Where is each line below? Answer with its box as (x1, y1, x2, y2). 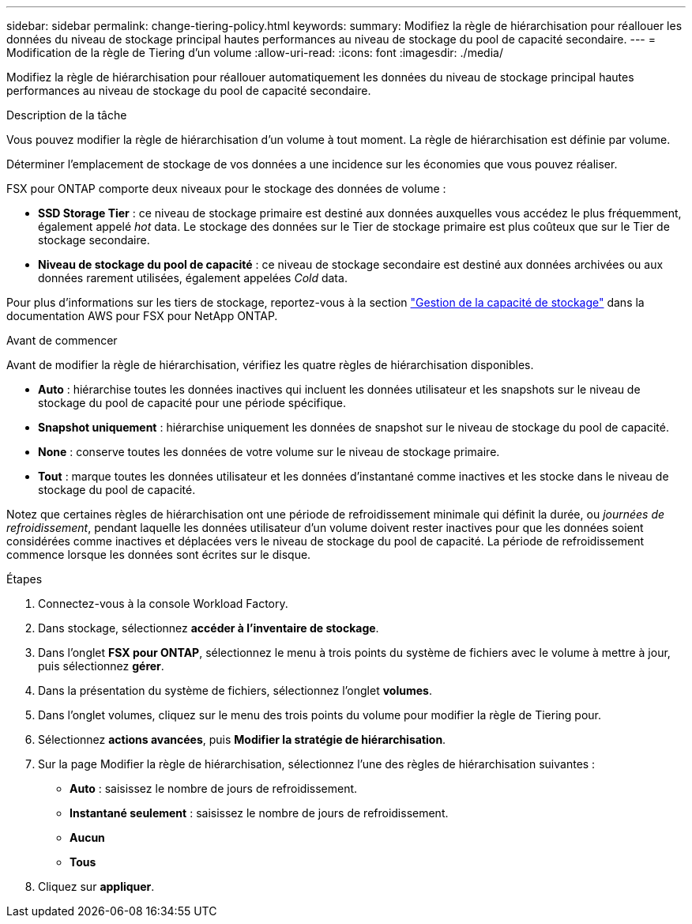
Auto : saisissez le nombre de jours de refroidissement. (70, 782, 358, 795)
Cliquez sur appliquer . (38, 880, 155, 893)
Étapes (6, 572, 43, 586)
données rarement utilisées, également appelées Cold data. (38, 271, 348, 285)
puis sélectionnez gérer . (38, 659, 164, 673)
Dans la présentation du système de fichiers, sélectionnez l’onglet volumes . (38, 684, 432, 697)
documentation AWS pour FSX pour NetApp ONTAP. (6, 309, 278, 322)
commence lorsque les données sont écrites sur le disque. (6, 548, 311, 561)
